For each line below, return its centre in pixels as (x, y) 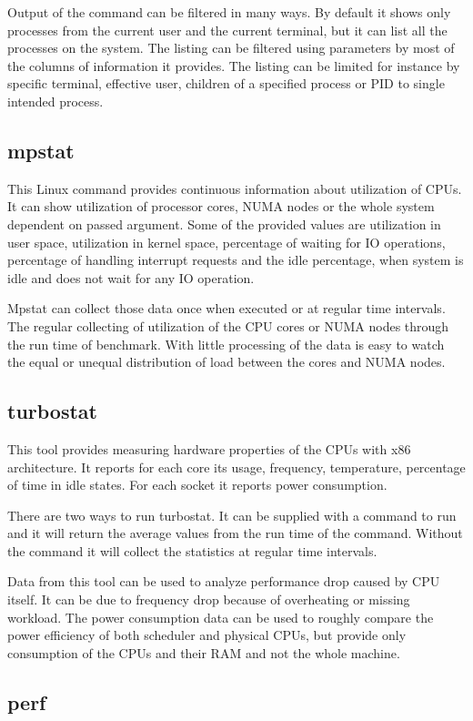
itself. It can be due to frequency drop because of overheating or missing (209, 599)
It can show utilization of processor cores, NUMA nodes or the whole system (221, 206)
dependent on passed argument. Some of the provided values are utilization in (224, 223)
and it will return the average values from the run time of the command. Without (235, 533)
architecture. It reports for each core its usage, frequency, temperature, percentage (236, 467)
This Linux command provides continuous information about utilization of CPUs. (235, 188)
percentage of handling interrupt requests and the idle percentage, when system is (236, 260)
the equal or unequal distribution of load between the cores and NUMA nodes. (226, 362)
